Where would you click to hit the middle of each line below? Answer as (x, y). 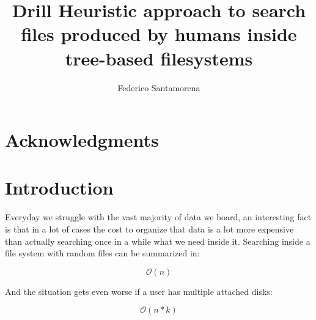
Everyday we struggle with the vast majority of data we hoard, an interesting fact (158, 217)
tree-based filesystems (159, 58)
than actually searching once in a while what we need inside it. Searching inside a (158, 241)
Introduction (59, 188)
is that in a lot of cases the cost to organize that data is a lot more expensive (149, 229)
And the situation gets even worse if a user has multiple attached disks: (139, 291)
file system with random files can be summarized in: (102, 253)
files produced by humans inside (159, 34)
